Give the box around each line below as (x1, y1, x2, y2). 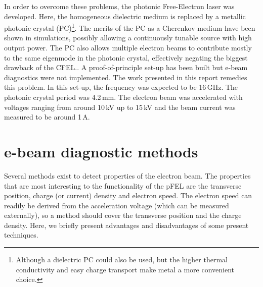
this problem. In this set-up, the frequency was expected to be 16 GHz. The (4, 82, 238, 92)
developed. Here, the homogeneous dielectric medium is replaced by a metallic (4, 11, 246, 21)
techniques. (4, 229, 38, 240)
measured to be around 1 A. (4, 111, 90, 122)
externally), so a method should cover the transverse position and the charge (4, 210, 242, 220)
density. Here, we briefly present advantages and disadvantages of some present (4, 219, 249, 230)
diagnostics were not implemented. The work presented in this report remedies (4, 72, 247, 82)
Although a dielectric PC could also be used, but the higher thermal (16, 254, 228, 265)
